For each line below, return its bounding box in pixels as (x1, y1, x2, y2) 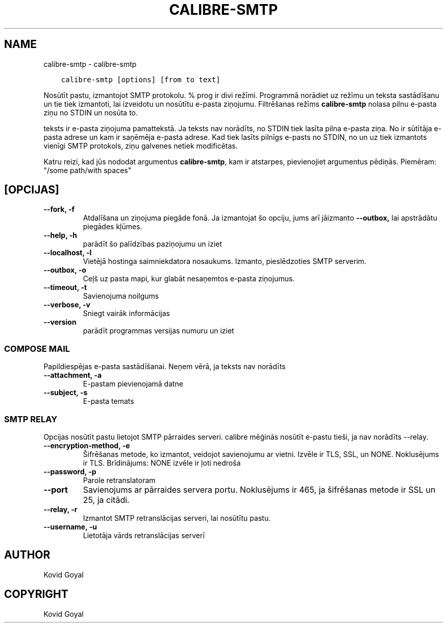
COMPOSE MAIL (4, 343, 70, 354)
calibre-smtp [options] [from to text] (61, 75, 220, 84)
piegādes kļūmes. (83, 222, 142, 231)
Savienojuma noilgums (83, 292, 159, 301)
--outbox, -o (43, 266, 86, 275)
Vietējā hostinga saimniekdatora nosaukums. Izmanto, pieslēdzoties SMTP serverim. (83, 257, 366, 266)
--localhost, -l (43, 248, 92, 257)
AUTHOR (4, 548, 51, 562)
